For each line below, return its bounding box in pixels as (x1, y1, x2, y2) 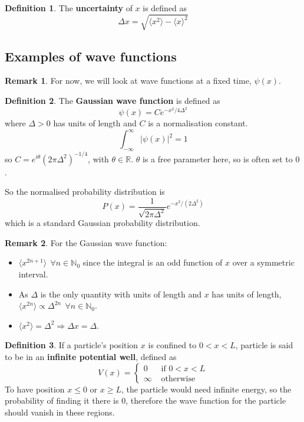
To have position (5, 382, 65, 395)
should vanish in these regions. (5, 405, 115, 418)
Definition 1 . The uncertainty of (5, 2, 133, 14)
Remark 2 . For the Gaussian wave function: (5, 236, 167, 248)
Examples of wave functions (5, 47, 177, 65)
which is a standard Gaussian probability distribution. (5, 217, 200, 229)
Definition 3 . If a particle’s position (5, 339, 138, 351)
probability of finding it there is (5, 394, 119, 407)
